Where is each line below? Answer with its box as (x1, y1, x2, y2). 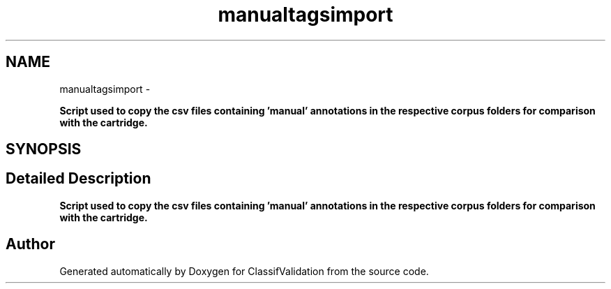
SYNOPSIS (6, 140, 82, 158)
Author (6, 235, 55, 253)
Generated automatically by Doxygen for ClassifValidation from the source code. (59, 265, 429, 277)
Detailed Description (6, 170, 151, 188)
